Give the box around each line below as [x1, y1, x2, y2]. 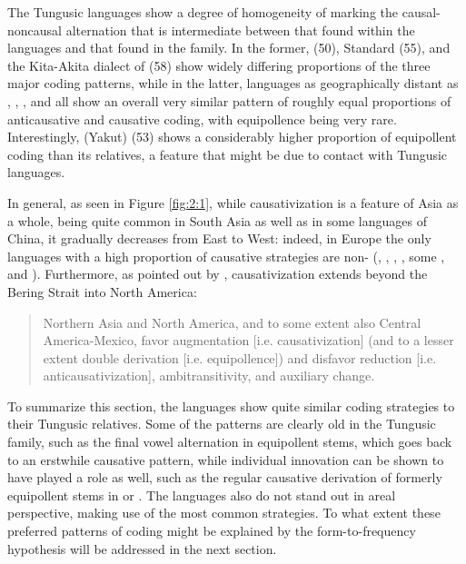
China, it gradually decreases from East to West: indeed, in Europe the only [7, 229, 431, 248]
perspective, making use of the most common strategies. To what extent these [7, 503, 441, 522]
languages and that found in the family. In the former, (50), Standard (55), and [7, 38, 451, 57]
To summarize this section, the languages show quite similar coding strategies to [7, 396, 455, 415]
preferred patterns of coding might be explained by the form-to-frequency [7, 521, 416, 540]
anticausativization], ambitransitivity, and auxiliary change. [43, 366, 375, 385]
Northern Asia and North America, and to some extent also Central [43, 312, 421, 331]
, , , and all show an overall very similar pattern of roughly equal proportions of [7, 91, 451, 110]
